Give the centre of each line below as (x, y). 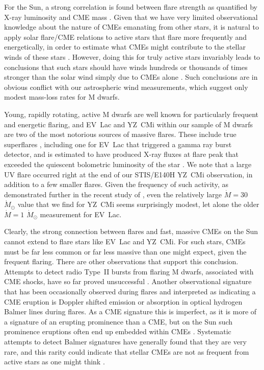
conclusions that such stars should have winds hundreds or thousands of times (126, 67)
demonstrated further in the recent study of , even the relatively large (113, 194)
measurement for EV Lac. (81, 214)
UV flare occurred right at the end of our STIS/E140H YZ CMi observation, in (128, 174)
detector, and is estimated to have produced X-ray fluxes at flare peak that (122, 154)
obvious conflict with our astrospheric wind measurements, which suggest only (126, 87)
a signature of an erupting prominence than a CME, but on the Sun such (118, 321)
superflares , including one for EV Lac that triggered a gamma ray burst (118, 144)
